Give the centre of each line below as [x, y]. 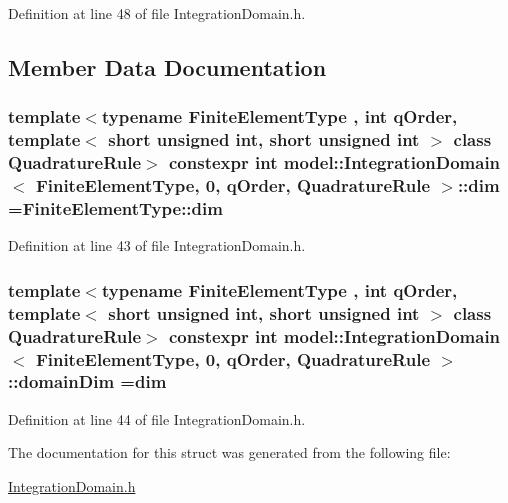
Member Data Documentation [167, 66]
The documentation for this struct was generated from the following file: [229, 452]
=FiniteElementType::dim [115, 207]
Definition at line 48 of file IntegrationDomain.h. [157, 13]
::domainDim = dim [87, 381]
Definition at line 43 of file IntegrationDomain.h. [157, 245]
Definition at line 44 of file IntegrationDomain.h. [157, 418]
